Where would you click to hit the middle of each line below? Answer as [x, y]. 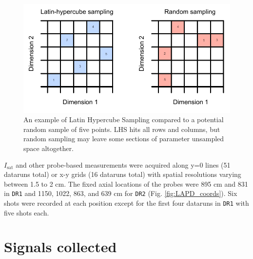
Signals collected [60, 246]
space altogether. [49, 148]
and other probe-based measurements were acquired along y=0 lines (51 [123, 164]
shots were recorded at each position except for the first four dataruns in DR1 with [126, 203]
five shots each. [27, 212]
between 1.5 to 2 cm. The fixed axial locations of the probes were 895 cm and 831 [126, 183]
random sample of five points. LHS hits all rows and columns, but [122, 129]
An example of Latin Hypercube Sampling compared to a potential [124, 119]
